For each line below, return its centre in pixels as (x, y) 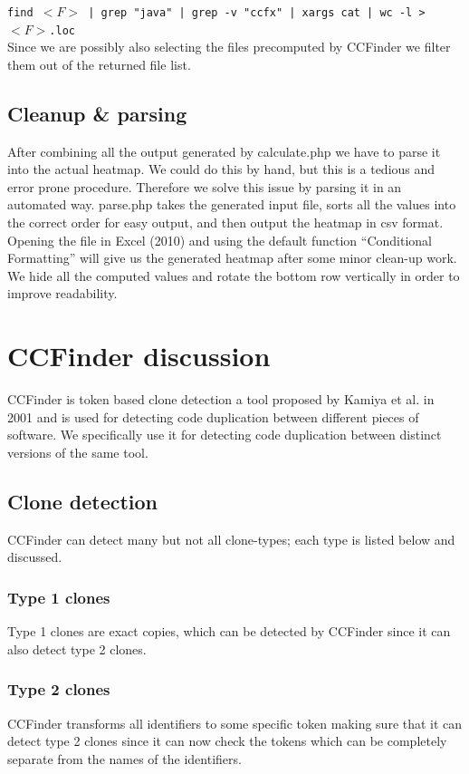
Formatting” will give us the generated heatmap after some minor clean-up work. (232, 258)
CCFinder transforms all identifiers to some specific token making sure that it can (235, 723)
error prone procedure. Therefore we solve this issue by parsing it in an (205, 186)
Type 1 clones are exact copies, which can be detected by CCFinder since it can (229, 631)
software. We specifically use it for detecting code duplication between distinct (225, 435)
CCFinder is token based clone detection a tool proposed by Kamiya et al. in (221, 399)
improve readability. (62, 293)
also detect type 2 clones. (77, 648)
